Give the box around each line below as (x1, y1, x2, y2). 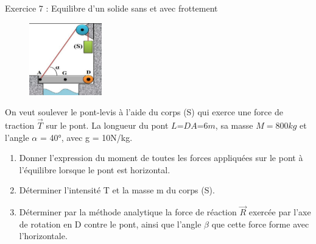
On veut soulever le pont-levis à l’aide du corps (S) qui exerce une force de (5, 106, 283, 118)
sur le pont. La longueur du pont (46, 119, 169, 132)
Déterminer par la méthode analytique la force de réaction (19, 206, 237, 218)
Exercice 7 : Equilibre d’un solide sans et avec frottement (5, 2, 218, 14)
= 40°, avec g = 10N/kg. (40, 131, 133, 143)
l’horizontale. (19, 229, 68, 242)
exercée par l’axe (248, 206, 311, 218)
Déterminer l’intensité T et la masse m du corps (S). (19, 184, 215, 196)
